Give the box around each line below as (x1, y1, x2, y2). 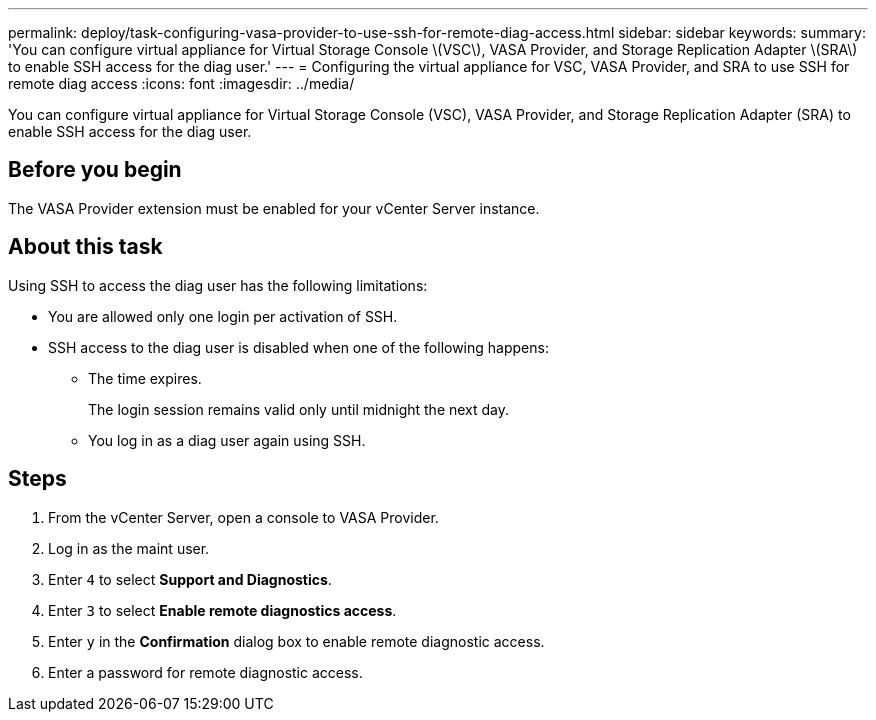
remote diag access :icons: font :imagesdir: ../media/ (8, 75, 355, 92)
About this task (8, 234, 163, 260)
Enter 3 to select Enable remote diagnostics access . (48, 601, 397, 619)
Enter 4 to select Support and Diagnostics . (48, 570, 332, 588)
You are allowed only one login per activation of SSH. (48, 307, 398, 325)
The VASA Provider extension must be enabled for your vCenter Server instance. (8, 199, 540, 217)
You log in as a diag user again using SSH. (88, 431, 366, 449)
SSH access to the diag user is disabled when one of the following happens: (48, 338, 549, 356)
